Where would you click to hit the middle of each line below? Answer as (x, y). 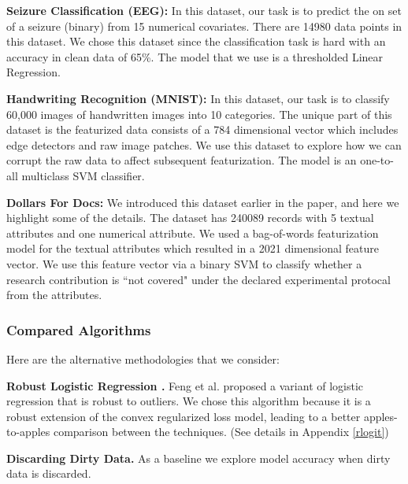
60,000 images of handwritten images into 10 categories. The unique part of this (199, 114)
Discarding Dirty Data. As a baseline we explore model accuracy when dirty (198, 458)
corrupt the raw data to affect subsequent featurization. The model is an (182, 160)
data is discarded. (49, 473)
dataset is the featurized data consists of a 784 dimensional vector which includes (202, 129)
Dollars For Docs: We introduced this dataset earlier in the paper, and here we (203, 202)
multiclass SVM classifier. (83, 175)
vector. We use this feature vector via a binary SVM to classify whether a (184, 263)
